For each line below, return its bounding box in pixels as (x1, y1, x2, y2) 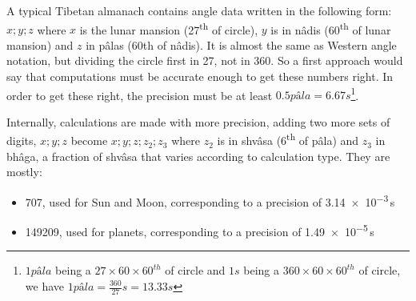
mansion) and (6, 36, 74, 53)
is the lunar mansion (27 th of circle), (79, 18, 258, 38)
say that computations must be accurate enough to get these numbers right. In (6, 68, 394, 85)
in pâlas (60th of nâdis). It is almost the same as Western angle (86, 36, 397, 53)
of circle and (165, 262, 226, 279)
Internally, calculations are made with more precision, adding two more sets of (6, 113, 390, 130)
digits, (6, 132, 37, 149)
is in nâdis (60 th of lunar (270, 18, 391, 38)
